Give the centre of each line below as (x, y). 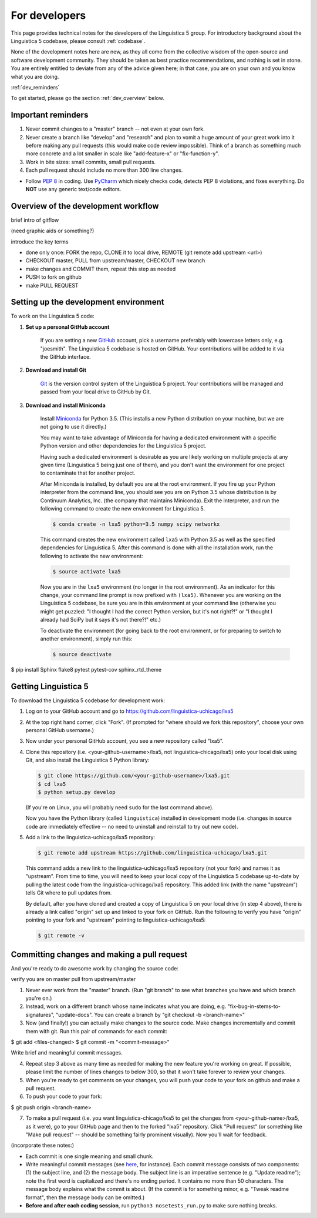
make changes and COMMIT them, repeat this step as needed (101, 269)
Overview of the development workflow (85, 206)
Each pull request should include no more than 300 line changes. (104, 170)
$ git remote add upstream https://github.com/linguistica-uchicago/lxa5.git (152, 853)
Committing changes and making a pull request (99, 954)
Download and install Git (56, 370)
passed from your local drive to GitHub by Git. (96, 392)
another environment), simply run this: (86, 639)
